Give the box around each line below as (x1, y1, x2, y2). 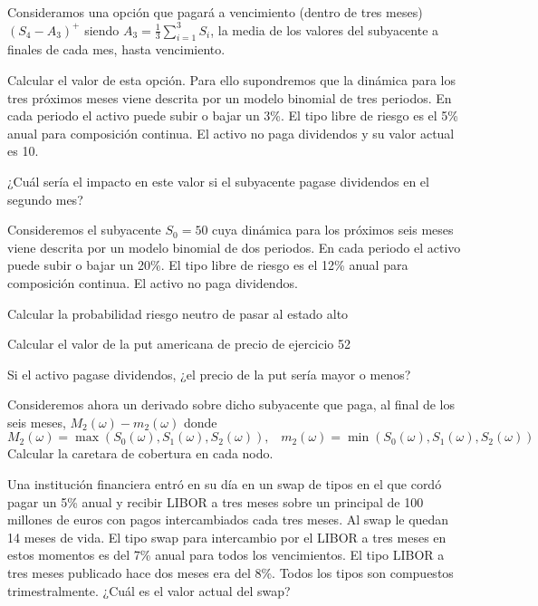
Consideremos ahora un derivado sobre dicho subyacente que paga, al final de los (7, 395, 456, 414)
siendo (84, 20, 120, 39)
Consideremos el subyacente (7, 220, 161, 239)
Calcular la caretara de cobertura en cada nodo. (7, 444, 274, 463)
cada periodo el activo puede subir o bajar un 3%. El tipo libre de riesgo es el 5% (7, 106, 459, 125)
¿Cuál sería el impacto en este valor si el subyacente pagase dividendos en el (7, 171, 429, 190)
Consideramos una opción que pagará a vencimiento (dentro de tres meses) (7, 3, 423, 21)
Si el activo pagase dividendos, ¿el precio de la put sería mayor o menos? (7, 364, 411, 383)
